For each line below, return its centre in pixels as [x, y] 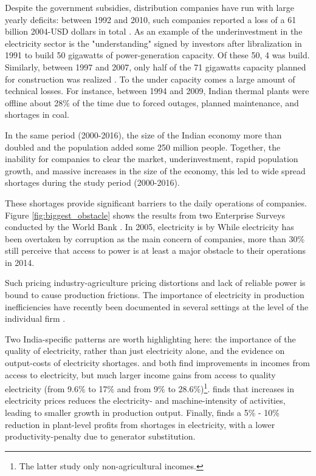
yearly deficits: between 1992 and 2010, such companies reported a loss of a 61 [151, 19]
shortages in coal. [37, 114]
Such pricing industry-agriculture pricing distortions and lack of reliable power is [155, 283]
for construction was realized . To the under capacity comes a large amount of [150, 79]
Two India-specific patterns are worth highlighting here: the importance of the [150, 338]
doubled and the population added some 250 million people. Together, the [143, 147]
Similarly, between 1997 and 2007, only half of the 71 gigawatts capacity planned [156, 66]
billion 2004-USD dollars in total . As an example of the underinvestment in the [154, 31]
